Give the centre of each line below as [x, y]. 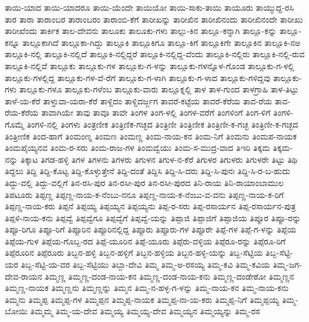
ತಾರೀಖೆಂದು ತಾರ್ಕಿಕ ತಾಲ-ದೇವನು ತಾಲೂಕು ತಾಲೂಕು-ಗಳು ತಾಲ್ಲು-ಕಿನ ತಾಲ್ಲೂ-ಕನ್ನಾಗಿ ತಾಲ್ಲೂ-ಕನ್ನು [141, 31]
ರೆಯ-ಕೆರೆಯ [22, 112]
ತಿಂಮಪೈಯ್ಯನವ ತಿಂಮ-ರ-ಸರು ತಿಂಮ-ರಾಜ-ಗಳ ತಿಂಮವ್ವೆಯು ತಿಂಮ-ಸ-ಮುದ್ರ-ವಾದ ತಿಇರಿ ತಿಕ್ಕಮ [137, 148]
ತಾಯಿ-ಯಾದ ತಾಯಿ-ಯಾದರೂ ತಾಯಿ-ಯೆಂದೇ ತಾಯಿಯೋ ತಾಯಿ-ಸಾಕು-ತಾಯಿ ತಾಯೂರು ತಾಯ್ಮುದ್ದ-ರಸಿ [149, 7]
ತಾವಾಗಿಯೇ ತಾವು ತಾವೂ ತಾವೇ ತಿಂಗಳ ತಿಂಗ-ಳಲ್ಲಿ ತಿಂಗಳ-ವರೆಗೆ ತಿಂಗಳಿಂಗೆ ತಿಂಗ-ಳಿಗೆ [156, 112]
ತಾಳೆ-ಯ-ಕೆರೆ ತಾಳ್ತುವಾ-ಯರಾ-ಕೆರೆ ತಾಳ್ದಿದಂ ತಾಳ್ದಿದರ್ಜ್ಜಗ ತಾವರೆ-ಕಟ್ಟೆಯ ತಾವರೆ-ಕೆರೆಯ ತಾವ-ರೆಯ [138, 100]
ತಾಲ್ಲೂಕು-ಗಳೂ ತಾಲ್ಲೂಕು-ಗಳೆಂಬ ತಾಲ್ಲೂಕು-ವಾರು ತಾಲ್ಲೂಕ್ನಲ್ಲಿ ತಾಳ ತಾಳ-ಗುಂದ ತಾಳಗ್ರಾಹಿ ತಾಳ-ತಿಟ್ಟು [159, 89]
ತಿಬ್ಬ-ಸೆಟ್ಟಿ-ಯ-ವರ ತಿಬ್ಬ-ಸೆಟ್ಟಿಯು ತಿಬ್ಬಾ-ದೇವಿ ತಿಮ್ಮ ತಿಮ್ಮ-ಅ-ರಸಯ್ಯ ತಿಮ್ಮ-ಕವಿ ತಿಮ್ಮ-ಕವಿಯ [146, 264]
